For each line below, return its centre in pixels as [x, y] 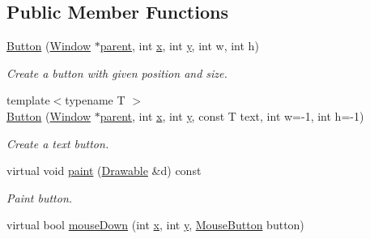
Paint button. [40, 197]
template [28, 100]
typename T [95, 100]
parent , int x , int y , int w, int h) [179, 46]
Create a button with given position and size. [117, 73]
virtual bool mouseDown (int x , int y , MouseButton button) [155, 225]
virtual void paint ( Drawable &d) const [104, 171]
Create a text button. [58, 143]
